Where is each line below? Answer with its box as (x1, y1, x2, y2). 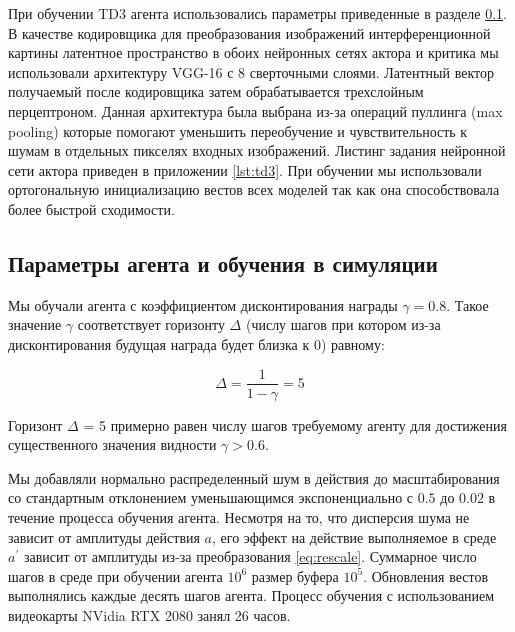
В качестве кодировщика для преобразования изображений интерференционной (8, 22, 491, 43)
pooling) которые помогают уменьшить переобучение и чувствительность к (8, 120, 468, 141)
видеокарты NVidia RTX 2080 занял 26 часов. (8, 604, 291, 625)
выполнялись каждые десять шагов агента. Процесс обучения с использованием (8, 585, 495, 606)
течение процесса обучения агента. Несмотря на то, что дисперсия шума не (8, 506, 470, 527)
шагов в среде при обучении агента (8, 565, 223, 586)
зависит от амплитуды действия (8, 526, 200, 547)
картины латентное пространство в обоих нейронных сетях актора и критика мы (8, 42, 499, 63)
